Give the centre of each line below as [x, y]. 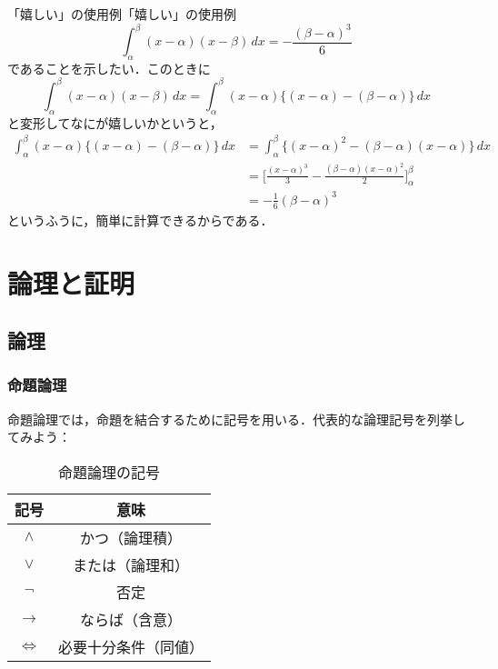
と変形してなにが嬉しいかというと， [115, 122]
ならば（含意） [131, 619]
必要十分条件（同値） [131, 646]
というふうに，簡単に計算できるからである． [140, 220]
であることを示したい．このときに [109, 68]
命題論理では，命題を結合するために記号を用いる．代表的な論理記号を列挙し [236, 419]
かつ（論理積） [131, 537]
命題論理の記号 [110, 472]
